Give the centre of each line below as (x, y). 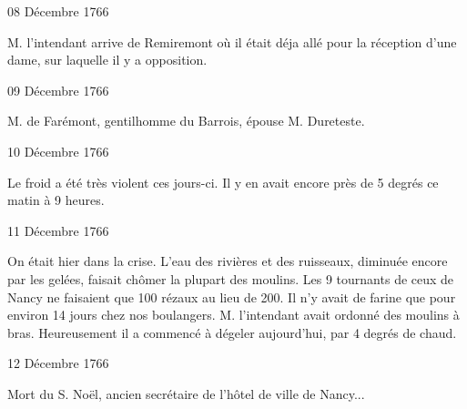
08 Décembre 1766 (58, 11)
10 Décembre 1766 (58, 151)
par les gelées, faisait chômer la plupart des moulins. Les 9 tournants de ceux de (231, 278)
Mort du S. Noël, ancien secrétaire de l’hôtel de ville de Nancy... (186, 393)
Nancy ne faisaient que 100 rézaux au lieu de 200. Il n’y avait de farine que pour (232, 297)
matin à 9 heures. (56, 200)
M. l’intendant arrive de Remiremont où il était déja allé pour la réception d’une (232, 41)
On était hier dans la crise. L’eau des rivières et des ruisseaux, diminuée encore (228, 261)
